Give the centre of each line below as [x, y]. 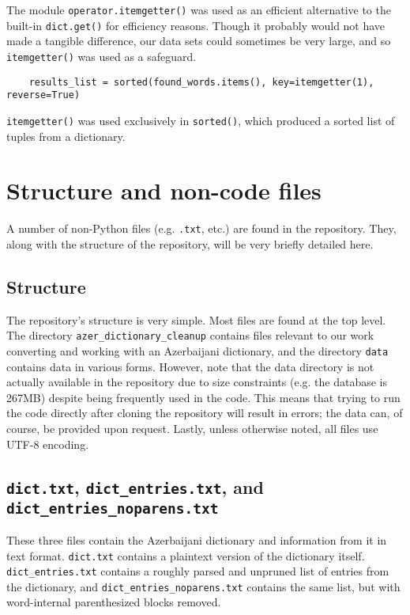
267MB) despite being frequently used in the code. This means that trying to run [203, 397]
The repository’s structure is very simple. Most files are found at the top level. [196, 319]
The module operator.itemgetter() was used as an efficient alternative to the [199, 9]
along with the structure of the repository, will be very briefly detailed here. [190, 243]
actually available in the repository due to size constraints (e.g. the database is [197, 382]
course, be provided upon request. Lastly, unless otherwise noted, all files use [192, 428]
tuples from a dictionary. [66, 136]
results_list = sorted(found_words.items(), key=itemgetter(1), [201, 82]
